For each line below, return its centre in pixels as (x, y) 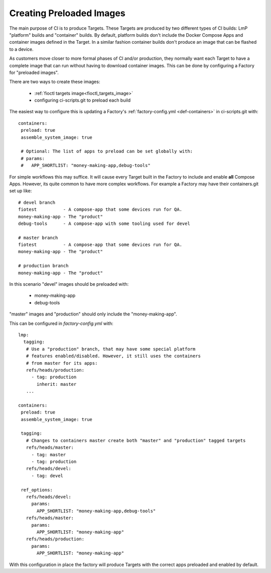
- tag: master (49, 455)
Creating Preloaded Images (67, 13)
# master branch (38, 237)
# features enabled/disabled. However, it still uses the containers (113, 356)
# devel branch (37, 202)
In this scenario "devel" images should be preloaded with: (69, 284)
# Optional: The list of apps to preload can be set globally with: (107, 151)
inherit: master (57, 384)
